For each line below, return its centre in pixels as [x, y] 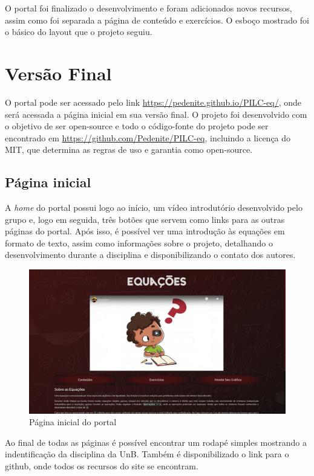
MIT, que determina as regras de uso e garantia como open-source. [129, 150]
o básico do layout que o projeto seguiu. [79, 32]
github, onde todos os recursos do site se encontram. [102, 465]
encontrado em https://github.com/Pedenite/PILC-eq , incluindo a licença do [148, 137]
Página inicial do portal [73, 422]
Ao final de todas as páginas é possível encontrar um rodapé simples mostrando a [156, 442]
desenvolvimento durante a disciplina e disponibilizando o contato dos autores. [150, 255]
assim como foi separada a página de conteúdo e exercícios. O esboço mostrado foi [157, 20]
